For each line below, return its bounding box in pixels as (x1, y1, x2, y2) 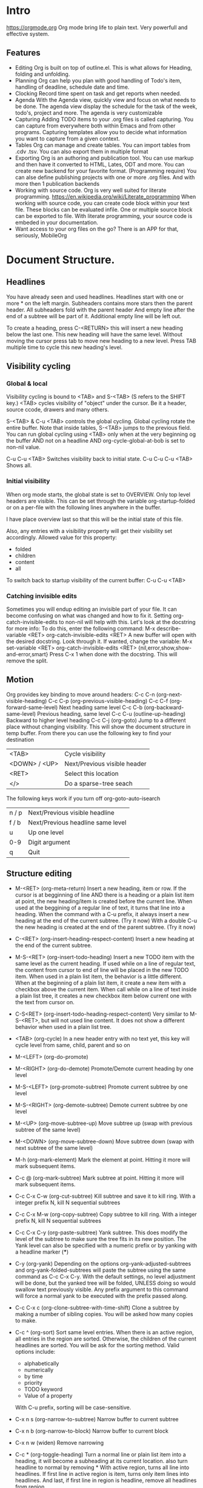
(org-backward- (144, 704, 184, 711)
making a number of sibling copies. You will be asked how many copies (15, 1310, 193, 1317)
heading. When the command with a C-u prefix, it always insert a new (15, 910, 190, 917)
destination (6, 736, 35, 743)
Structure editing (6, 869, 72, 879)
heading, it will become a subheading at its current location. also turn (15, 1457, 188, 1464)
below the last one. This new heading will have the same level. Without (6, 330, 183, 338)
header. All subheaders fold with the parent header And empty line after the (6, 306, 195, 313)
